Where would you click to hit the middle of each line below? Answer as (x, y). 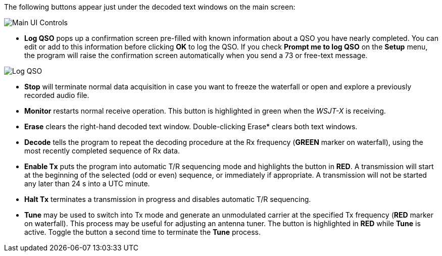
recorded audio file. (57, 95)
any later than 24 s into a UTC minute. (87, 184)
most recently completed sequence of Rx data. (102, 151)
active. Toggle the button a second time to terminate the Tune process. (143, 232)
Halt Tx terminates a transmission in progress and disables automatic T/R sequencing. (168, 199)
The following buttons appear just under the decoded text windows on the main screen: (150, 7)
